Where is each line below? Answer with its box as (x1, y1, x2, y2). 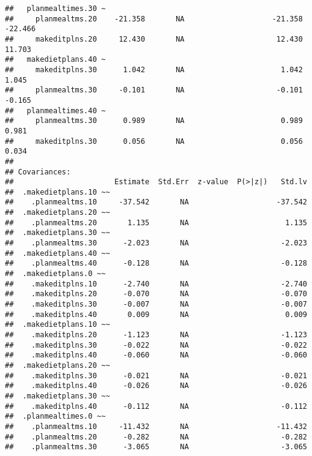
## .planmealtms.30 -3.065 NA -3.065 (5, 443, 307, 452)
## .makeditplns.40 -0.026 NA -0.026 (5, 381, 307, 391)
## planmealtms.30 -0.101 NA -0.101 (5, 86, 303, 95)
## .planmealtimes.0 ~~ (5, 412, 106, 421)
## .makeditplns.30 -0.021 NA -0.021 (5, 371, 307, 380)
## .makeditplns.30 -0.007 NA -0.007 (5, 300, 307, 309)
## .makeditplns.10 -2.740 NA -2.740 (5, 279, 307, 288)
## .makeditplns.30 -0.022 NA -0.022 (5, 340, 307, 349)
